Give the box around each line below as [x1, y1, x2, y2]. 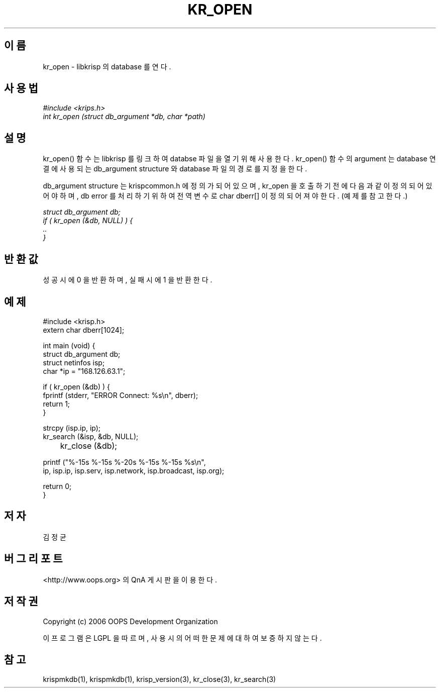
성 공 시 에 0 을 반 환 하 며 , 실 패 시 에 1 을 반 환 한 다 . [43, 275, 212, 284]
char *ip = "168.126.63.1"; [43, 366, 126, 375]
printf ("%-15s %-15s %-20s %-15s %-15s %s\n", [43, 457, 206, 466]
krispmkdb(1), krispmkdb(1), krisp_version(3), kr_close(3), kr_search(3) [43, 675, 276, 684]
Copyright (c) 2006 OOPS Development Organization [43, 617, 218, 626]
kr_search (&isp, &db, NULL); [43, 432, 139, 441]
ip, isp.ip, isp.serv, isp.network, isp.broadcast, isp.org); [43, 466, 225, 475]
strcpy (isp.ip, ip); [43, 423, 101, 432]
